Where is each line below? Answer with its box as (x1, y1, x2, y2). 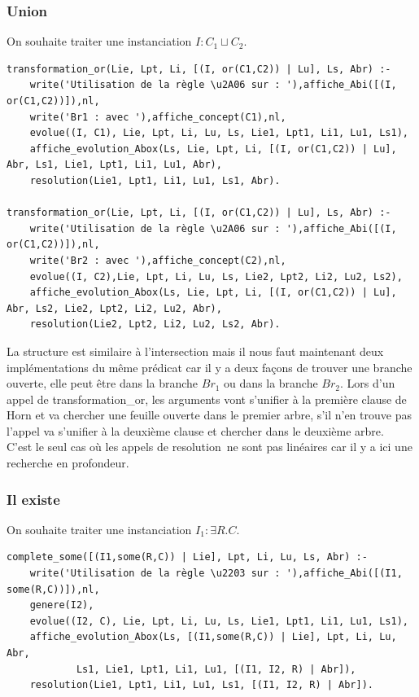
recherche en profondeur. (7, 454, 129, 471)
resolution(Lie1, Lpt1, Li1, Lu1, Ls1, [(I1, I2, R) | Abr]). (29, 679, 374, 691)
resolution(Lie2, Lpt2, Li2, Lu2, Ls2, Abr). (29, 318, 281, 331)
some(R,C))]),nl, (7, 583, 100, 595)
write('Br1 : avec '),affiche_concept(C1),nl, (29, 111, 286, 123)
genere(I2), (29, 599, 94, 612)
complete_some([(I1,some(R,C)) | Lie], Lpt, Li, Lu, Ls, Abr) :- (7, 551, 368, 563)
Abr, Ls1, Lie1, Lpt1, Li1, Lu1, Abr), (7, 159, 222, 171)
